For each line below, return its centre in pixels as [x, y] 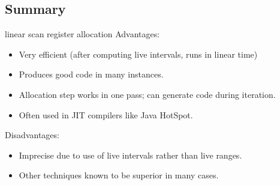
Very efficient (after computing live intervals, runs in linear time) [138, 54]
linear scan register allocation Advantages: [82, 34]
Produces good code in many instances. [91, 74]
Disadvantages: [32, 135]
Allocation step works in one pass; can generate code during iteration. [147, 94]
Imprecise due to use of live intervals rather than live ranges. [130, 155]
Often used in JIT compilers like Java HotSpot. [106, 114]
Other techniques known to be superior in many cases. [119, 175]
